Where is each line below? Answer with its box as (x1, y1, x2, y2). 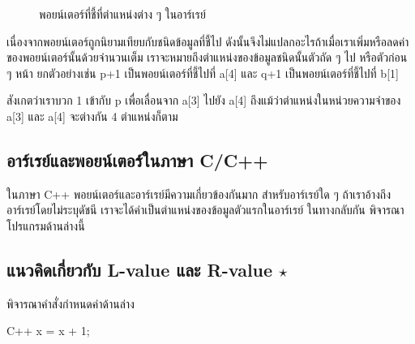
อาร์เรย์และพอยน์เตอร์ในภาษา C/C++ (6, 147, 268, 172)
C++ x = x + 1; (6, 322, 90, 339)
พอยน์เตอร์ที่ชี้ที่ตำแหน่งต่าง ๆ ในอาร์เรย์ (39, 6, 206, 22)
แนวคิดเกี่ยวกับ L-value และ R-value (6, 256, 273, 282)
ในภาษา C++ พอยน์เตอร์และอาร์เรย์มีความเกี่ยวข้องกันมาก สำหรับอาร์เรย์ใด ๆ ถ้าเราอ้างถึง (6, 185, 391, 202)
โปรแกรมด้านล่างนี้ (6, 217, 85, 234)
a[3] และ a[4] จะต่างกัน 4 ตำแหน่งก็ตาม (6, 107, 178, 124)
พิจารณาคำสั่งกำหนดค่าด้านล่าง (6, 295, 135, 312)
